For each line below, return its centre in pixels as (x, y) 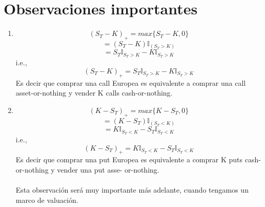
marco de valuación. (47, 200)
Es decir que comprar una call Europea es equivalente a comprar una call (131, 82)
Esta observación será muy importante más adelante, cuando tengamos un (132, 190)
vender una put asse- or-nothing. (108, 170)
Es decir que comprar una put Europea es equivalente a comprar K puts (129, 159)
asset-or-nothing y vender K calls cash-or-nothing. (94, 93)
